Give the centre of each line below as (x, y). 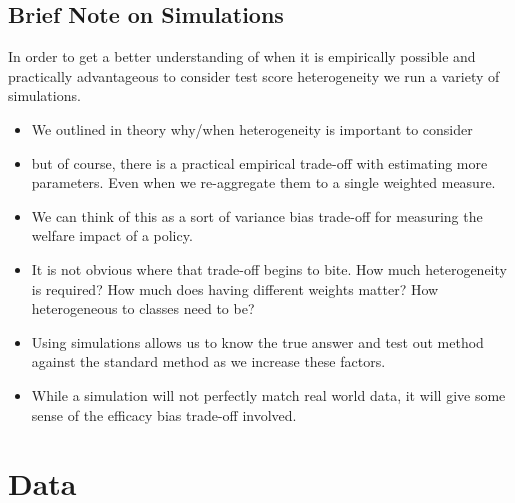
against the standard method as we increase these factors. (208, 361)
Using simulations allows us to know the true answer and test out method (257, 341)
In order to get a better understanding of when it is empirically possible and (242, 56)
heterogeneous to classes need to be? (143, 308)
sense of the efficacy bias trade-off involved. (164, 414)
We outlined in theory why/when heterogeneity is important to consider (252, 128)
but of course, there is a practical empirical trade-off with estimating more (259, 162)
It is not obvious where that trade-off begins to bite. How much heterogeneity (269, 268)
